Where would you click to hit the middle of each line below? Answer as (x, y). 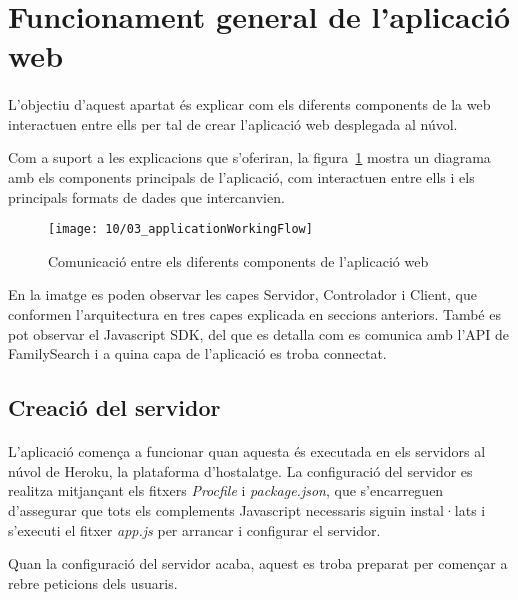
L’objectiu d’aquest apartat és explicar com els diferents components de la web (249, 104)
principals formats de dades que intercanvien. (146, 196)
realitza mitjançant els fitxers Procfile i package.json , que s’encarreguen (226, 490)
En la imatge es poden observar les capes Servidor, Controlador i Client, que (242, 294)
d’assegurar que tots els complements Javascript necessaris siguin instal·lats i (247, 509)
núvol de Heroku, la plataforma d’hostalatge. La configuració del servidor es (240, 470)
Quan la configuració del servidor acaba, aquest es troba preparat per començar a (258, 563)
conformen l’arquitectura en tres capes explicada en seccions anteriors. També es (254, 313)
